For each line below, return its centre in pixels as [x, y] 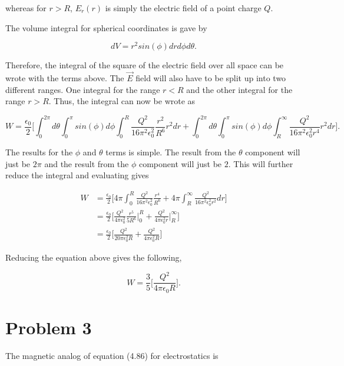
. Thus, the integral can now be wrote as [122, 101]
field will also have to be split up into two [211, 78]
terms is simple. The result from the [171, 152]
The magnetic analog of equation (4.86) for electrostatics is [112, 356]
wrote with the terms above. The [65, 78]
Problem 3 [49, 327]
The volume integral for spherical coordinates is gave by [106, 27]
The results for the [39, 152]
